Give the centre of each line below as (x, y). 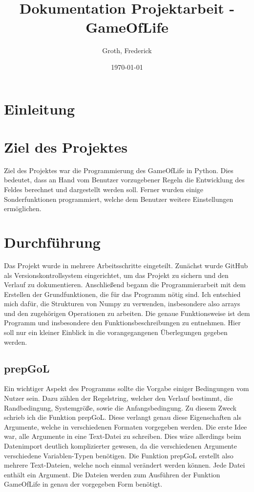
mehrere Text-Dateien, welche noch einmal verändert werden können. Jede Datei (125, 465)
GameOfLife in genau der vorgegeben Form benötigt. (83, 484)
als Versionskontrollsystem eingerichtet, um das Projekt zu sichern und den (116, 275)
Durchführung (52, 242)
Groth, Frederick (127, 50)
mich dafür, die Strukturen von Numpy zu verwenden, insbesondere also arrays (122, 304)
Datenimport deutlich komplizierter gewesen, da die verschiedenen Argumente (120, 446)
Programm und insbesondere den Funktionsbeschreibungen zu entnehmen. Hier (122, 323)
